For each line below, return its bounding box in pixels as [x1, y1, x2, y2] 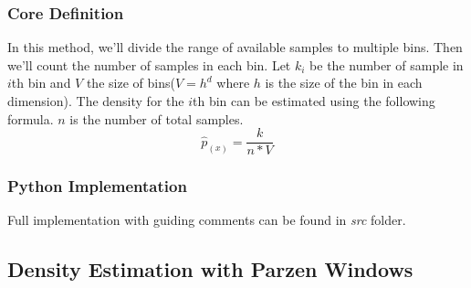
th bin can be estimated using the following [193, 91, 435, 110]
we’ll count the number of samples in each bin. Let [7, 55, 291, 74]
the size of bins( [86, 73, 175, 92]
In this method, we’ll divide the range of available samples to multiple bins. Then [7, 37, 463, 57]
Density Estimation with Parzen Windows [7, 255, 413, 283]
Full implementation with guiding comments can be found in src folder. [7, 210, 406, 229]
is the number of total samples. [69, 109, 244, 128]
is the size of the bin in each [265, 73, 423, 92]
